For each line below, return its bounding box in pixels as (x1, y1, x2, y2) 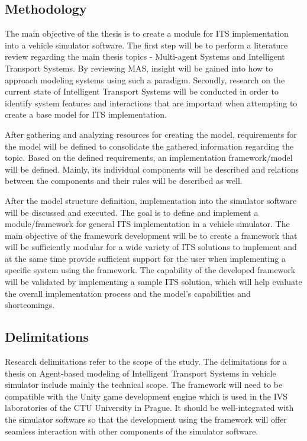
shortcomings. (5, 299, 55, 311)
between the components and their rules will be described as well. (5, 174, 243, 187)
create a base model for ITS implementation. (5, 108, 167, 121)
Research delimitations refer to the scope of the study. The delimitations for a (5, 355, 287, 368)
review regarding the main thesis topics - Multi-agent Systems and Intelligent (5, 50, 285, 63)
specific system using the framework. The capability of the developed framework (5, 264, 296, 276)
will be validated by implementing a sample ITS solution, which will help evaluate (5, 275, 302, 288)
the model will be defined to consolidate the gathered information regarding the (5, 140, 294, 152)
